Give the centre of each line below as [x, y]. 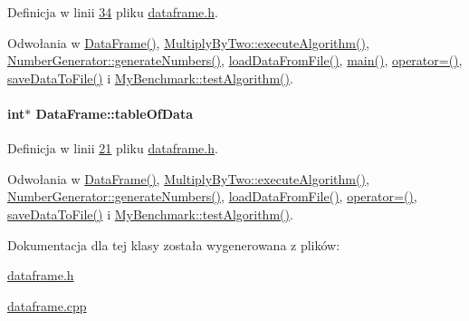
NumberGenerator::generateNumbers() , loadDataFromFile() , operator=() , [212, 196]
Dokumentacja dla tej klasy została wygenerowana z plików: [174, 244]
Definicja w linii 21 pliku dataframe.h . [113, 148]
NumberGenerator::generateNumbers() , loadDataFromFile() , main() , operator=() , [235, 60]
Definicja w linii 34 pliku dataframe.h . [113, 12]
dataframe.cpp [47, 305]
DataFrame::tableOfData [114, 113]
